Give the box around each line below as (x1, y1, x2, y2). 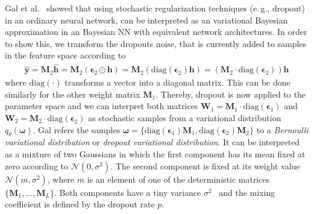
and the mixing (219, 186, 275, 198)
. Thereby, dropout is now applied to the (155, 87, 306, 100)
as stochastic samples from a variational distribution (88, 112, 281, 124)
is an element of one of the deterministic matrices (87, 172, 270, 185)
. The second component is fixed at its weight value (110, 159, 300, 172)
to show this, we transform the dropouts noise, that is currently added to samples (5, 37, 307, 49)
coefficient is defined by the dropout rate (5, 198, 155, 210)
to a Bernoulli (256, 123, 309, 136)
